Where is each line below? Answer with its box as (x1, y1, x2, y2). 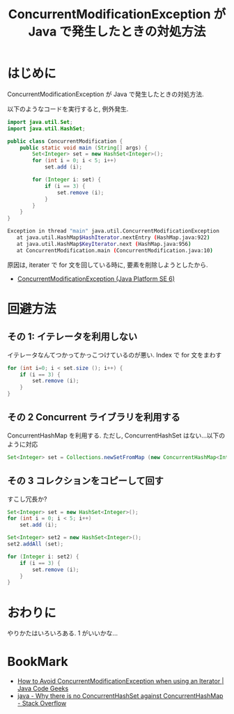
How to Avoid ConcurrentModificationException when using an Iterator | (17, 677, 224, 685)
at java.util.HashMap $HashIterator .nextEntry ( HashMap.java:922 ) (16, 234, 210, 241)
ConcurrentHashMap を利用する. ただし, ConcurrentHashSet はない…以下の (7, 431, 226, 440)
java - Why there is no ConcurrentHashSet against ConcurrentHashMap (17, 692, 224, 700)
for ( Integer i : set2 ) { (7, 553, 79, 560)
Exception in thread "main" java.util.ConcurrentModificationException (7, 228, 219, 235)
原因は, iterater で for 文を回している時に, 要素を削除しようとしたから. (7, 261, 208, 269)
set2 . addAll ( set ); (7, 541, 64, 548)
